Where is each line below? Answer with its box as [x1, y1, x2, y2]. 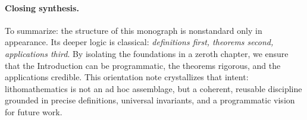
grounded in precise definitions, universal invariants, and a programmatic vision [5, 94, 295, 106]
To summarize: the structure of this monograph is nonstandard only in [5, 24, 262, 36]
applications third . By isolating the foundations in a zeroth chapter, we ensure [5, 47, 289, 59]
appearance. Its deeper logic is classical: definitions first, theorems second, [5, 36, 274, 48]
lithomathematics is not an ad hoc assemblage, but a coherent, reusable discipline [5, 82, 302, 94]
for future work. [5, 105, 62, 118]
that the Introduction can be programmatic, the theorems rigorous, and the [5, 59, 281, 71]
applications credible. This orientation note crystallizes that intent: [5, 71, 249, 83]
